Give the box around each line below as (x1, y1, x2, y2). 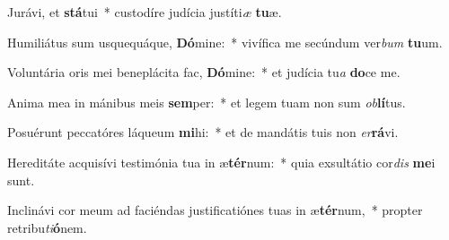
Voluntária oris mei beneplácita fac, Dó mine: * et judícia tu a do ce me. (7, 63, 401, 81)
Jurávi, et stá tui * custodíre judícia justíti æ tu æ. (7, 3, 282, 21)
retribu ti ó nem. (7, 218, 87, 236)
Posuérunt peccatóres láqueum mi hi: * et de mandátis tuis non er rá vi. (7, 123, 399, 141)
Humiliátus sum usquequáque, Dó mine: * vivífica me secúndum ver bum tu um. (7, 32, 443, 51)
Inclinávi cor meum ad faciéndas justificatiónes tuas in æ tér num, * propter (7, 201, 423, 219)
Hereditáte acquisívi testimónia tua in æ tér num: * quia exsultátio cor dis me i (7, 152, 436, 171)
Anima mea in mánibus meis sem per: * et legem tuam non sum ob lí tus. (7, 92, 406, 111)
